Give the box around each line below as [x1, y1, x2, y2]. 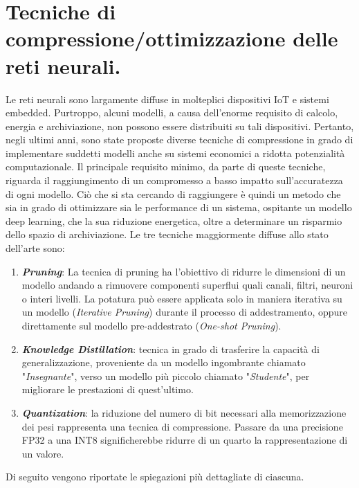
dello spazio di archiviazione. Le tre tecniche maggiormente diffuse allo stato [6, 227, 329, 242]
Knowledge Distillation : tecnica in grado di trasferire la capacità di [21, 341, 320, 356]
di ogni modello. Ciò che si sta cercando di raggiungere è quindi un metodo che [6, 186, 341, 201]
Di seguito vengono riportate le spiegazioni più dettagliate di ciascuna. [6, 469, 304, 484]
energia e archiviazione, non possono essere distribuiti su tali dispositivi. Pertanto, [6, 118, 354, 133]
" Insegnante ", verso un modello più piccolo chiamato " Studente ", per [21, 368, 310, 383]
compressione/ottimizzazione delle [6, 24, 338, 53]
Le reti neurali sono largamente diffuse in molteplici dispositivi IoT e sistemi [6, 91, 329, 106]
